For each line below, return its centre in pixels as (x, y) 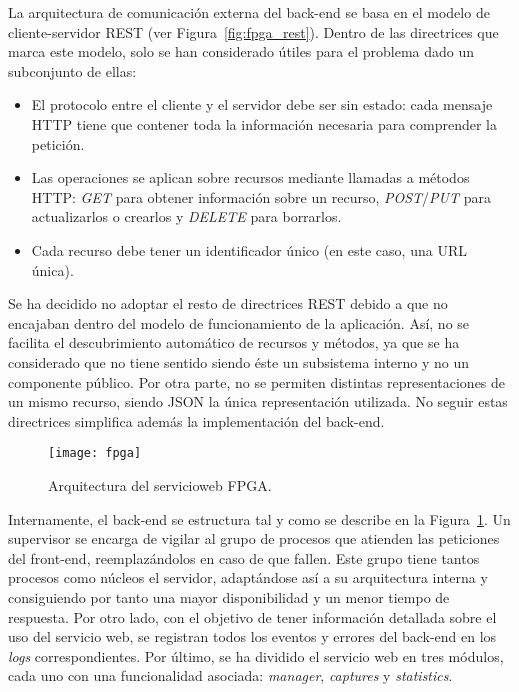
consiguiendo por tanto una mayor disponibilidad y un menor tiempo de (229, 596)
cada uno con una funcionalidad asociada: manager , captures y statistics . (230, 675)
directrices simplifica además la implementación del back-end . (196, 420)
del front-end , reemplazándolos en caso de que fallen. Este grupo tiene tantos (244, 557)
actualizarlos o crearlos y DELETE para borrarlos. (186, 216)
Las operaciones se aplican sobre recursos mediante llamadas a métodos (250, 177)
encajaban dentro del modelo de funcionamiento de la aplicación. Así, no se (239, 322)
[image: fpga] (95, 453)
